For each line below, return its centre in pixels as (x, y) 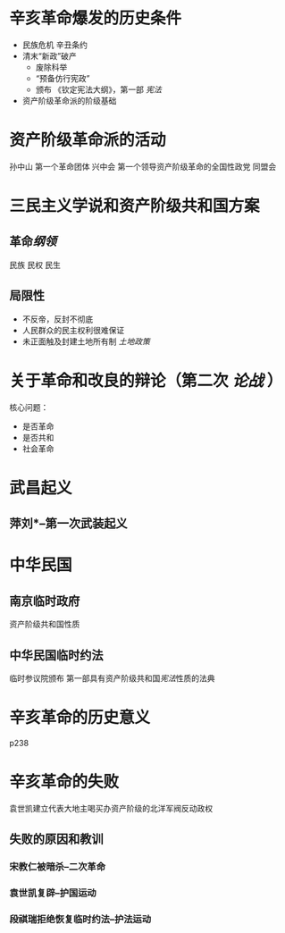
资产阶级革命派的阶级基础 (69, 100)
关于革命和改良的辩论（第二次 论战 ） (146, 380)
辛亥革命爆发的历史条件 (96, 18)
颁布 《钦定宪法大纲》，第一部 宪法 (99, 89)
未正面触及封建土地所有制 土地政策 (86, 341)
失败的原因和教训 (56, 840)
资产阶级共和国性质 (45, 624)
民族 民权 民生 (35, 265)
